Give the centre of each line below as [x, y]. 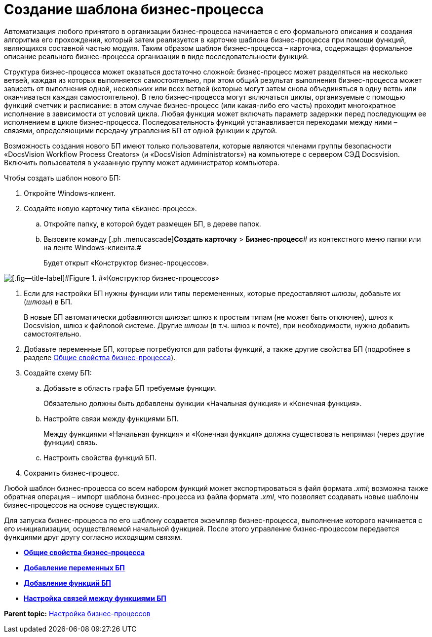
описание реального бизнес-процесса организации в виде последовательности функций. [157, 56]
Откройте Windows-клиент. [70, 193]
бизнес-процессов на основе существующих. [82, 505]
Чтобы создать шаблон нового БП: [62, 178]
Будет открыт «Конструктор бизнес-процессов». [126, 262]
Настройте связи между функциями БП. [111, 418]
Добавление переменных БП [74, 567]
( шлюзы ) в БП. [48, 301]
